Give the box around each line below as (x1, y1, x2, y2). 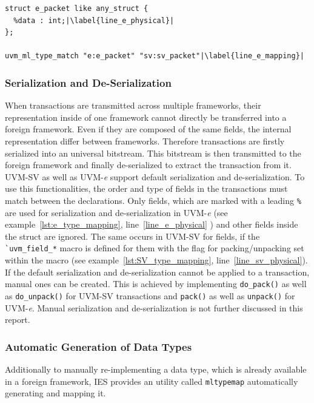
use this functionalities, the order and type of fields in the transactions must (5, 182, 288, 195)
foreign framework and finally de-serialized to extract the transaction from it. (5, 158, 292, 171)
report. (5, 313, 30, 326)
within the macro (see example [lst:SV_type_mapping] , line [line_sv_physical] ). (5, 254, 308, 266)
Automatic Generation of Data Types (5, 339, 192, 354)
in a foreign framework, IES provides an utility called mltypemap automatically (5, 374, 298, 387)
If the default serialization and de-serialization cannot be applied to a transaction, (5, 265, 310, 278)
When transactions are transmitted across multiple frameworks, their (5, 99, 261, 112)
